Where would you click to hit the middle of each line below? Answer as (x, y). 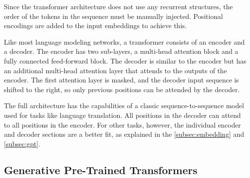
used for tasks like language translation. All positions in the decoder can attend (123, 115)
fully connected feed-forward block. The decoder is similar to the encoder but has (125, 60)
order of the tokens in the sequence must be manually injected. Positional (114, 16)
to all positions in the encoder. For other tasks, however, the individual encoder (123, 124)
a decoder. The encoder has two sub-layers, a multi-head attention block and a (121, 51)
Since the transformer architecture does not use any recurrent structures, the (118, 6)
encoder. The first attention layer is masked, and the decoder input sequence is (122, 80)
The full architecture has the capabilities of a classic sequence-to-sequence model (124, 105)
